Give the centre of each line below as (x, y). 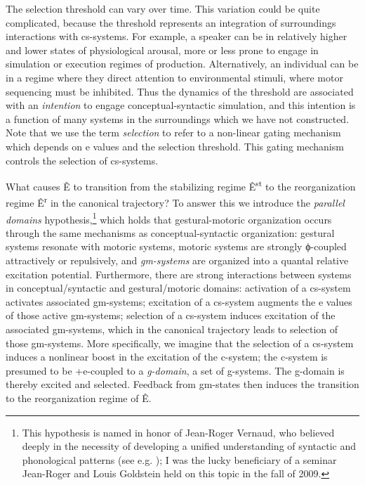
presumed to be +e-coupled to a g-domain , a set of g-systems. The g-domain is (175, 370)
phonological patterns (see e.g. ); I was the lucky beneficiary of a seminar (179, 459)
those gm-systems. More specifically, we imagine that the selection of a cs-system (180, 343)
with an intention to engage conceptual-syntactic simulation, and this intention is (181, 105)
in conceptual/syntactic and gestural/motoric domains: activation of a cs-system (178, 288)
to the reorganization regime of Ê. (79, 398)
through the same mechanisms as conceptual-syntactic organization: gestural (170, 232)
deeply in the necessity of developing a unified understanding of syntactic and (189, 446)
